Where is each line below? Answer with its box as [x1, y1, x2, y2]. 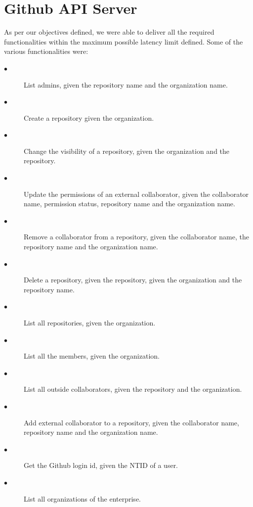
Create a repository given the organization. [24, 112, 154, 123]
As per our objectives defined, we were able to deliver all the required [4, 27, 214, 37]
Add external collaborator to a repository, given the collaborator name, [24, 417, 239, 427]
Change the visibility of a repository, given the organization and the [24, 145, 230, 156]
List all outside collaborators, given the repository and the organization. [24, 384, 242, 394]
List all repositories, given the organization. [24, 318, 156, 327]
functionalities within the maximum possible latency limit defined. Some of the [4, 36, 243, 46]
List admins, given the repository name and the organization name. [24, 79, 228, 90]
